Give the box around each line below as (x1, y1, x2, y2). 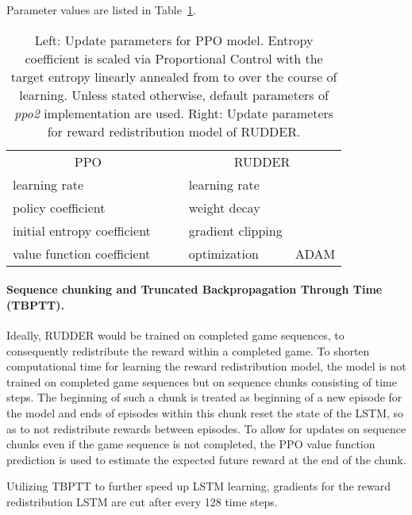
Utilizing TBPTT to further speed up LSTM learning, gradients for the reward (6, 478, 391, 494)
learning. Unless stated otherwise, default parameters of (19, 85, 329, 104)
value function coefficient (13, 244, 151, 263)
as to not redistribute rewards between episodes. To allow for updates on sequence (6, 420, 406, 436)
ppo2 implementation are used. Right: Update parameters (13, 103, 334, 122)
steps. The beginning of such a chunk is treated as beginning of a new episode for (6, 389, 402, 405)
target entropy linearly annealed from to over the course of (10, 67, 337, 86)
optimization (188, 244, 259, 263)
